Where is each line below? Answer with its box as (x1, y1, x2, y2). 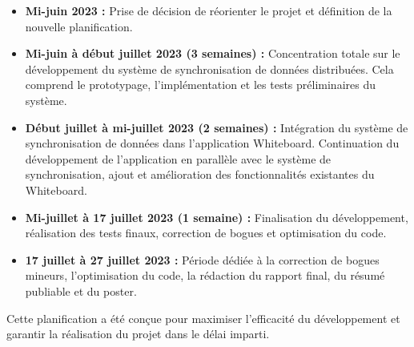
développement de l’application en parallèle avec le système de (25, 150, 332, 167)
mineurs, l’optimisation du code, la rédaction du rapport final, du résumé (25, 267, 385, 284)
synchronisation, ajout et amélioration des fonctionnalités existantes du (25, 166, 375, 183)
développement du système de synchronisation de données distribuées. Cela (25, 60, 394, 77)
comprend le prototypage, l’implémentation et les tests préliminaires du (25, 76, 376, 93)
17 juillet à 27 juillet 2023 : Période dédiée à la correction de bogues (25, 251, 380, 268)
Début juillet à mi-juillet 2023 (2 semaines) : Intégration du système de (25, 119, 408, 135)
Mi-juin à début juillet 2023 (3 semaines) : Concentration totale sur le (25, 45, 400, 62)
